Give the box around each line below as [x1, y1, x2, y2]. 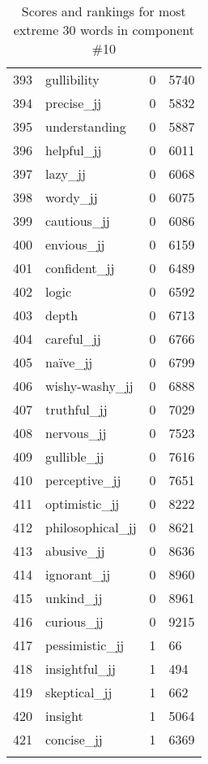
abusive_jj [45, 541, 105, 560]
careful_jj [45, 329, 101, 348]
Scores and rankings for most [21, 2, 186, 20]
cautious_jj [45, 211, 110, 230]
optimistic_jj [45, 494, 120, 513]
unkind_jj [45, 588, 103, 607]
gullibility [45, 70, 100, 89]
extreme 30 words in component [13, 20, 194, 39]
